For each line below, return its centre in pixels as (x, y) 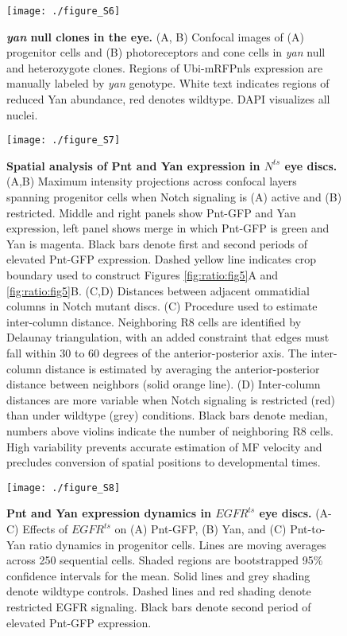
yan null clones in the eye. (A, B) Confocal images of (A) (155, 36)
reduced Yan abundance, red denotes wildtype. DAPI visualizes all (168, 99)
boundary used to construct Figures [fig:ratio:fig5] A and (143, 275)
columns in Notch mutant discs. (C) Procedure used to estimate (162, 306)
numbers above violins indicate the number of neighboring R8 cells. (170, 430)
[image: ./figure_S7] (64, 140)
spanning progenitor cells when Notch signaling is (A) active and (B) (174, 197)
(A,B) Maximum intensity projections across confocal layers (152, 181)
